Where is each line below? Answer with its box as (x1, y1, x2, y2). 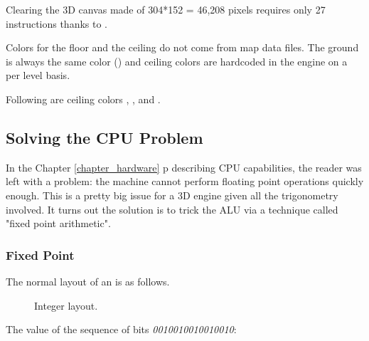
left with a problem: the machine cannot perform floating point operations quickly (6, 174, 364, 189)
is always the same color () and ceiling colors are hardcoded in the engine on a (6, 53, 348, 68)
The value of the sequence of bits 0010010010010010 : (6, 322, 237, 337)
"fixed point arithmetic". (6, 216, 111, 231)
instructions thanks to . (6, 16, 108, 31)
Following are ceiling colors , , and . (6, 91, 161, 106)
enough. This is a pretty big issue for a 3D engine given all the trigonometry (6, 187, 338, 202)
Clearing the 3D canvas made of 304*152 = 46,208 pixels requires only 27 (6, 2, 326, 16)
